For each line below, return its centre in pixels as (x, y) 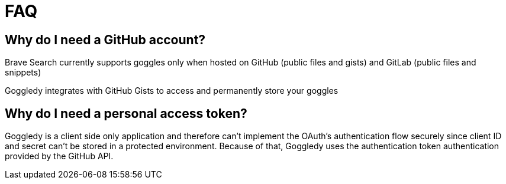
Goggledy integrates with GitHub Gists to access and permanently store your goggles (172, 91)
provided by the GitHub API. (59, 156)
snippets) (23, 73)
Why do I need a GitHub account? (105, 40)
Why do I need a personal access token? (126, 113)
